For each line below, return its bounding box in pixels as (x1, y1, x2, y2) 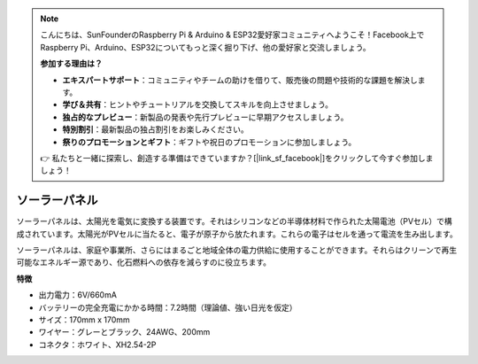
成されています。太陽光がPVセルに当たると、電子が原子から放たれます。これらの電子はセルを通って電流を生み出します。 (16, 228, 458, 239)
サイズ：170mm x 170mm (38, 314, 130, 325)
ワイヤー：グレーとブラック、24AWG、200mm (38, 327, 211, 337)
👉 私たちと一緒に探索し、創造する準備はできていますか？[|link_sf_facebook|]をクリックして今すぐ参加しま (40, 152, 434, 163)
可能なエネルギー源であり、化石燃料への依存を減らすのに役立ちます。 (16, 257, 272, 267)
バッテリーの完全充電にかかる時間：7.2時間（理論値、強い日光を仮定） (38, 302, 297, 313)
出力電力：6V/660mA (38, 290, 117, 300)
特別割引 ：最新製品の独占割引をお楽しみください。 (62, 124, 249, 135)
